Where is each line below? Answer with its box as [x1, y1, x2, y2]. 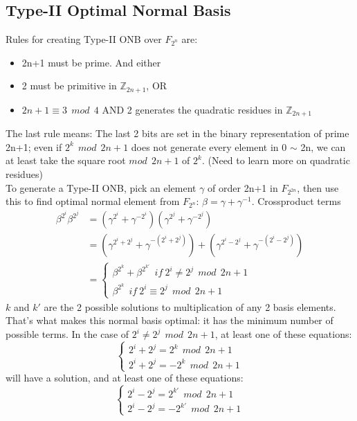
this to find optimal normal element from [6, 194, 180, 208]
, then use [297, 180, 339, 195]
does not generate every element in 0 [131, 139, 287, 154]
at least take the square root [6, 153, 126, 168]
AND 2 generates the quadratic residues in [102, 102, 283, 116]
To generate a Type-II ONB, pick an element [6, 180, 196, 195]
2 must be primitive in [21, 78, 117, 93]
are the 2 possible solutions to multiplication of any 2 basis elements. [44, 299, 336, 314]
